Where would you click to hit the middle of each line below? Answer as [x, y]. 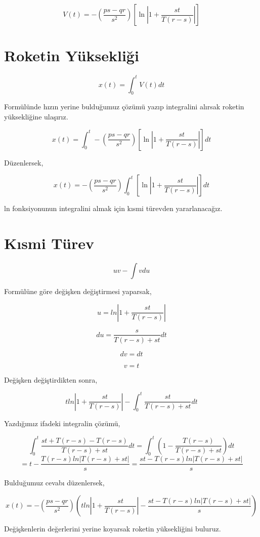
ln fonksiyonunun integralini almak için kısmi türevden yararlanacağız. [113, 208]
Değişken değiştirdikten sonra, [51, 379]
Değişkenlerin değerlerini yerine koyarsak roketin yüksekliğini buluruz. [113, 529]
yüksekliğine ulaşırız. [36, 117]
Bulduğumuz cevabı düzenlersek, [54, 483]
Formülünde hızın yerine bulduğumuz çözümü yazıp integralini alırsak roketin [124, 107]
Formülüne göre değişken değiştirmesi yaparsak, [78, 291]
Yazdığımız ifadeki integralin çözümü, [62, 423]
